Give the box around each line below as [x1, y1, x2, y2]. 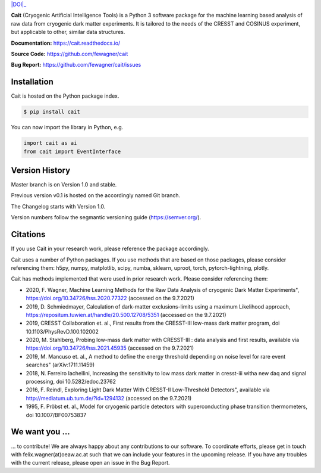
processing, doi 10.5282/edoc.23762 [26, 378, 116, 385]
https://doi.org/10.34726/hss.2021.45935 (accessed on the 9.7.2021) [26, 344, 194, 351]
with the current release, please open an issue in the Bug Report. [11, 459, 170, 466]
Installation [11, 77, 53, 87]
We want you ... [11, 427, 71, 437]
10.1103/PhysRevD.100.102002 [26, 328, 99, 335]
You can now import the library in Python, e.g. [11, 124, 124, 131]
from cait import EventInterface [23, 148, 121, 155]
